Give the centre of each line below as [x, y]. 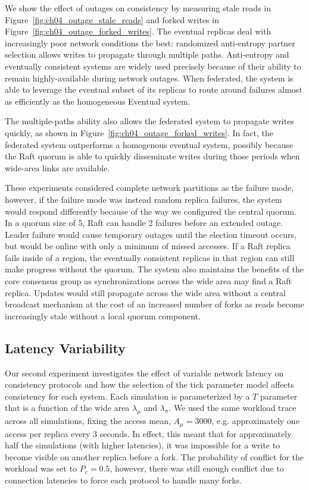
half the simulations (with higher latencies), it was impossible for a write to [143, 445]
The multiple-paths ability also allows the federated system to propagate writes [149, 121]
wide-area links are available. [57, 167]
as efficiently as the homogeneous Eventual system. [98, 101]
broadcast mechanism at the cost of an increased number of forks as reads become [154, 304]
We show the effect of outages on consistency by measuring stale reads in [138, 8]
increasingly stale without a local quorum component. [103, 315]
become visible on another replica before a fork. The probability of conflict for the [154, 456]
